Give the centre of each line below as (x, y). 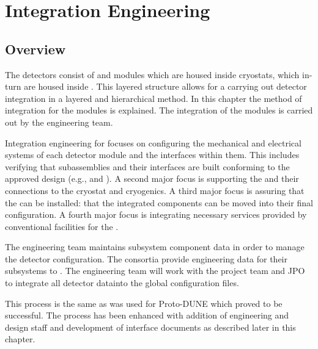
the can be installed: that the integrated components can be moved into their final (159, 202)
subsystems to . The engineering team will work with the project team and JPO (155, 271)
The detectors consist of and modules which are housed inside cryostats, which (152, 74)
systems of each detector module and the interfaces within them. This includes (152, 155)
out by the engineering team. (59, 122)
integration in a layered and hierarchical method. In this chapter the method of (153, 98)
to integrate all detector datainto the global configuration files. (122, 283)
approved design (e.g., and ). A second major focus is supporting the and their (152, 178)
